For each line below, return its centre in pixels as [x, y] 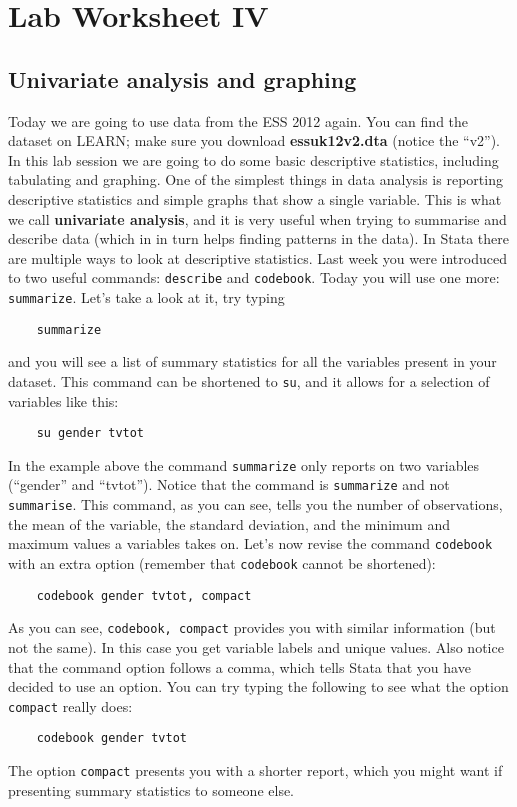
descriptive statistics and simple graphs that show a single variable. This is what [255, 198]
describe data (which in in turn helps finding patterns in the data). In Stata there [258, 238]
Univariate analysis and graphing [182, 78]
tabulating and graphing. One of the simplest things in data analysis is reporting [255, 179]
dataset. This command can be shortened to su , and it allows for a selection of [249, 380]
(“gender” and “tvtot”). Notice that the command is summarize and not [229, 484]
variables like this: [63, 400]
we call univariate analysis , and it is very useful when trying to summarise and [257, 218]
